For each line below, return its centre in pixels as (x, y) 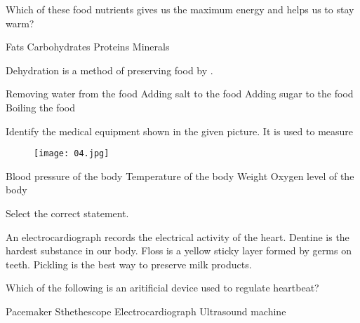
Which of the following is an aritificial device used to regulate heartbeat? (162, 288)
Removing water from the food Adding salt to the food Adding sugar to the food (180, 94)
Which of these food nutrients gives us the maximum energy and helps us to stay (180, 9)
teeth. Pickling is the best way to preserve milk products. (129, 264)
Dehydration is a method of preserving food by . (109, 70)
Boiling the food (40, 107)
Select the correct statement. (67, 213)
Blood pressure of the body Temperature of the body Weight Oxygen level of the (180, 176)
